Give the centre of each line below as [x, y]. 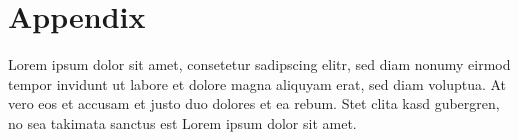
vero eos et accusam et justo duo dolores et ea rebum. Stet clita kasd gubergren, [254, 103]
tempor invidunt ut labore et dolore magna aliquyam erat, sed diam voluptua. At [257, 83]
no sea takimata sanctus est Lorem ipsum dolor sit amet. [182, 122]
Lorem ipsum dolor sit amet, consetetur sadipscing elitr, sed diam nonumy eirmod [259, 64]
